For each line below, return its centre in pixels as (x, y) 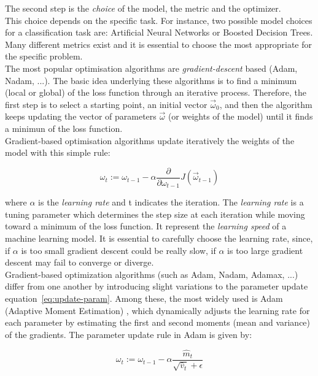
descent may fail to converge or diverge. (79, 262)
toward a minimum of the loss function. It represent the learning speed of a (146, 226)
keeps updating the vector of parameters (81, 116)
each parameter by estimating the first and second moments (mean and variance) (158, 322)
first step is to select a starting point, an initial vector (106, 104)
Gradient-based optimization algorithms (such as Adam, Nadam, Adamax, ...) (152, 274)
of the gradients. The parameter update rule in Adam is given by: (129, 334)
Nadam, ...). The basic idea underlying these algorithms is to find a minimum (151, 80)
